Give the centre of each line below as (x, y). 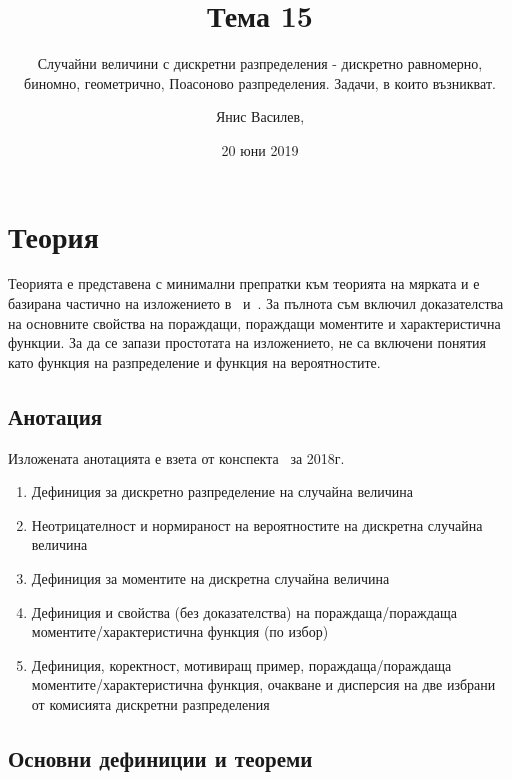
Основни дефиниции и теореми (160, 757)
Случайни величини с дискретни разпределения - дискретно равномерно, (260, 63)
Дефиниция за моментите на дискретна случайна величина (210, 577)
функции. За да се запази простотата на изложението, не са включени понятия (247, 342)
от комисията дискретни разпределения (150, 703)
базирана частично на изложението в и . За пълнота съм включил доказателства (256, 303)
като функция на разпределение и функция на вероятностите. (194, 361)
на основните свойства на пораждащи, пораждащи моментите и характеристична (254, 322)
